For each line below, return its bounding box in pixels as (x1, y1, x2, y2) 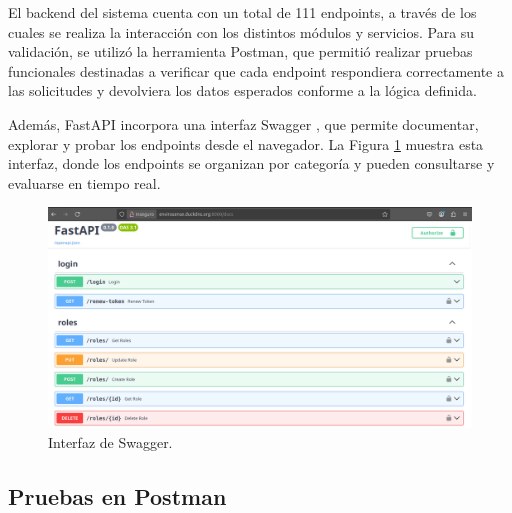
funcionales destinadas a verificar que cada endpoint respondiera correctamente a (8, 60, 504, 81)
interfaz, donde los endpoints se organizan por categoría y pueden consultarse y (8, 153, 495, 174)
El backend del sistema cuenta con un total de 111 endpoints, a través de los (8, 2, 477, 22)
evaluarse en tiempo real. (8, 172, 161, 193)
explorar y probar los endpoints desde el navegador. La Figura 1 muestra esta (8, 133, 484, 154)
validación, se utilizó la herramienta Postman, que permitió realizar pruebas (8, 41, 473, 62)
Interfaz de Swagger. (48, 432, 173, 453)
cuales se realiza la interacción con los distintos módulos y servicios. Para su (8, 21, 475, 42)
